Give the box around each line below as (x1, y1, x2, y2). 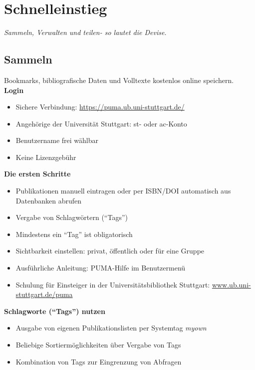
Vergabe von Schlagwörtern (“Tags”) (15, 212, 128, 222)
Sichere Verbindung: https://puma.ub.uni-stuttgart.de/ (15, 101, 185, 112)
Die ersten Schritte (4, 168, 71, 179)
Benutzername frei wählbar (15, 135, 98, 145)
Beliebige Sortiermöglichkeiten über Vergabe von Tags (15, 339, 181, 350)
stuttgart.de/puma (15, 289, 73, 299)
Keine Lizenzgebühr (15, 151, 76, 162)
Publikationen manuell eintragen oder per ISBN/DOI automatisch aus (15, 185, 231, 196)
